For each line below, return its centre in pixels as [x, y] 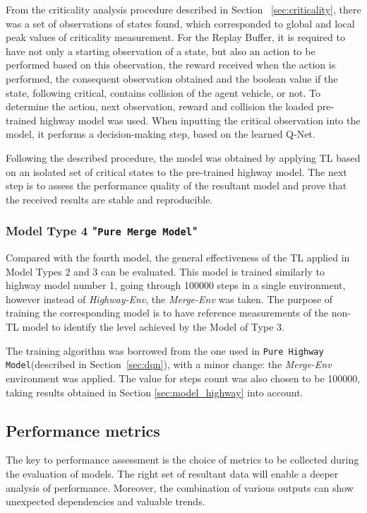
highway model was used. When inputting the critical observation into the [200, 120]
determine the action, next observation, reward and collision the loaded [160, 106]
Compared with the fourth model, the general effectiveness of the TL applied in [178, 258]
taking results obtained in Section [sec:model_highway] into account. [155, 392]
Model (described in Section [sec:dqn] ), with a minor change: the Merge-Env [169, 364]
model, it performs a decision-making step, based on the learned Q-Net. [161, 134]
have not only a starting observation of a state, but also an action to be [161, 51]
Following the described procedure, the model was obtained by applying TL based [183, 157]
